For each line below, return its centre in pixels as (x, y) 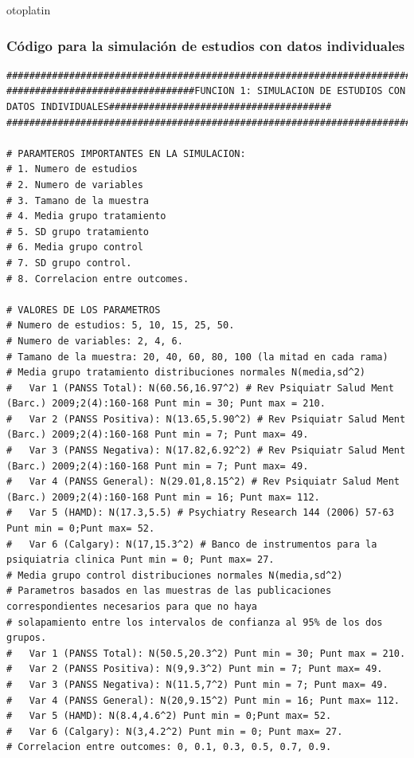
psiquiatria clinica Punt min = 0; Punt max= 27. (141, 560)
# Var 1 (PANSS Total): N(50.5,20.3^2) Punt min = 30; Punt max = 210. (206, 653)
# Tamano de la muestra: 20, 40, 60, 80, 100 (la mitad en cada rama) (197, 357)
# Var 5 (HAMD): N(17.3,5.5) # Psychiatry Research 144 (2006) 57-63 (200, 513)
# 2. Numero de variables (75, 185)
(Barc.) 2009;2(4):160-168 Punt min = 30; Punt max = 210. (166, 404)
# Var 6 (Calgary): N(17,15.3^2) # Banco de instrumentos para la (192, 544)
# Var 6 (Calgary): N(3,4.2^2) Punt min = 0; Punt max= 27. (175, 731)
